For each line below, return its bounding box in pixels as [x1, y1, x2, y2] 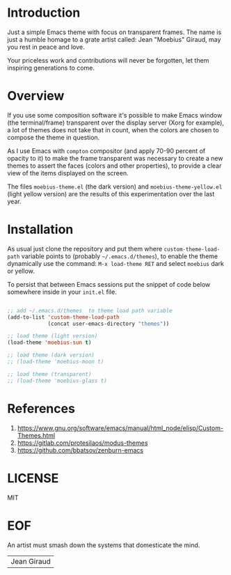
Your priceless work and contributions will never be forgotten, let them [7, 56, 209, 64]
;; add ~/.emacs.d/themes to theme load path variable [7, 307, 173, 314]
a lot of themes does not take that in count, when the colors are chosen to [7, 125, 219, 134]
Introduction [7, 5, 81, 21]
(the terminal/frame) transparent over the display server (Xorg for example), [7, 118, 225, 127]
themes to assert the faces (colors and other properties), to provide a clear [7, 162, 222, 170]
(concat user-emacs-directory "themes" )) [47, 320, 170, 327]
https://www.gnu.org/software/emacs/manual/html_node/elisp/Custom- [17, 423, 224, 432]
